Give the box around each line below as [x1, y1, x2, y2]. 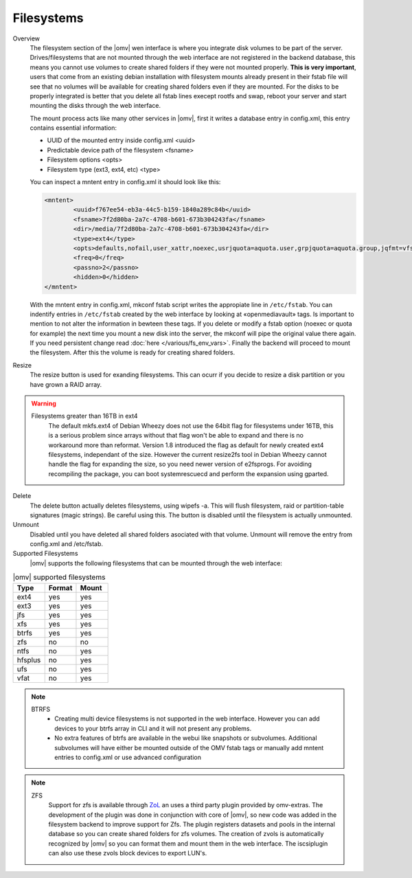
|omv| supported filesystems [12, 572, 106, 582]
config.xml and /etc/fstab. [30, 540, 103, 548]
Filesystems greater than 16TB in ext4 [31, 412, 138, 420]
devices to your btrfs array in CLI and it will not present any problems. [54, 724, 252, 732]
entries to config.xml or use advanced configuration [54, 753, 202, 761]
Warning [31, 399, 56, 408]
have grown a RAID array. [30, 380, 102, 388]
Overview [12, 34, 41, 43]
